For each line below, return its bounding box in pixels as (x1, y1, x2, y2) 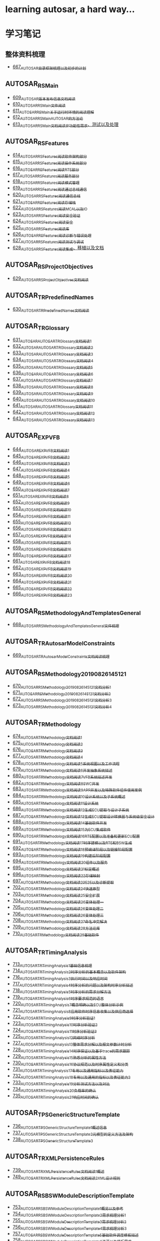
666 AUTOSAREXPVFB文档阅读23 (12, 591, 72, 598)
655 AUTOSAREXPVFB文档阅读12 (12, 518, 72, 526)
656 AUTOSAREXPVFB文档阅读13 (12, 525, 72, 532)
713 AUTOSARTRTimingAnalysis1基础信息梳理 (12, 961, 92, 968)
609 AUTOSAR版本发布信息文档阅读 (12, 94, 76, 102)
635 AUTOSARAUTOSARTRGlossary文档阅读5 (12, 363, 93, 370)
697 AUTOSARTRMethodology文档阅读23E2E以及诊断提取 (12, 878, 115, 885)
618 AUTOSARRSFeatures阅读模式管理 (12, 178, 80, 185)
